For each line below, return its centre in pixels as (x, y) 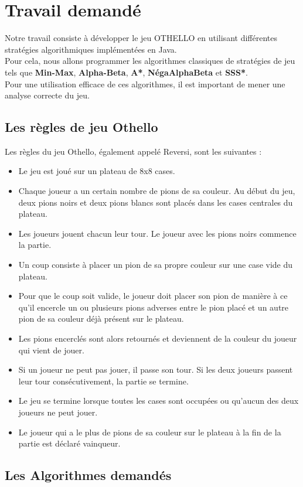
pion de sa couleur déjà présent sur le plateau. (101, 319)
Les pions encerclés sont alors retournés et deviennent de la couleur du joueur (158, 338)
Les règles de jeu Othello (81, 127)
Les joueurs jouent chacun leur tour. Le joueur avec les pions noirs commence (157, 233)
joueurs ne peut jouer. (58, 412)
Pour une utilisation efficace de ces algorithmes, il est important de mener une (145, 84)
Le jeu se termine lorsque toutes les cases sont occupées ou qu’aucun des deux (159, 401)
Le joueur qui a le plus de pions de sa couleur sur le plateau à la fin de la (150, 432)
